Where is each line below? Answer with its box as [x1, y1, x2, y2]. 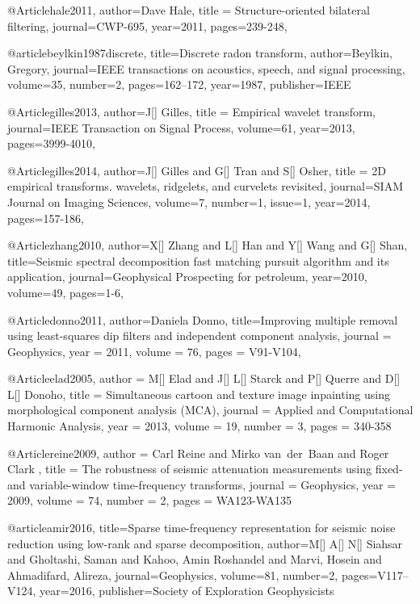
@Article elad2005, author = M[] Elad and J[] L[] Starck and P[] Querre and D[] [7, 370, 401, 387]
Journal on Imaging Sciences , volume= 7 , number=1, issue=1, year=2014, [7, 193, 371, 210]
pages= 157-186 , [7, 209, 84, 226]
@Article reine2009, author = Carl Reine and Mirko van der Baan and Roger [7, 444, 389, 461]
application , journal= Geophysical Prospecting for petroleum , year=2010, [7, 268, 367, 285]
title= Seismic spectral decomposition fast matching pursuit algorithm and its [7, 252, 389, 269]
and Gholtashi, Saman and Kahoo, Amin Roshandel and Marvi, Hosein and [7, 551, 382, 568]
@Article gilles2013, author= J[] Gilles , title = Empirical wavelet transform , [7, 103, 376, 120]
